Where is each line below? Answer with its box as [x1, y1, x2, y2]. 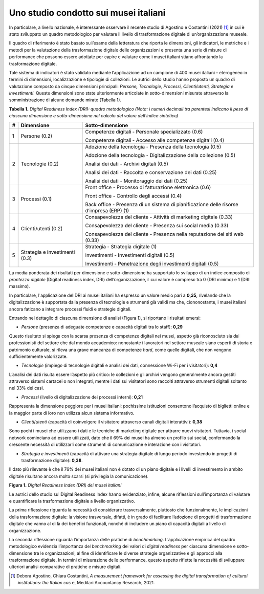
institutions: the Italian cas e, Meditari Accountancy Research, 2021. [18, 580, 155, 586]
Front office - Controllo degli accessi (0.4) [85, 192, 182, 199]
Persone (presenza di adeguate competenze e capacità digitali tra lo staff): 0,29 [21, 324, 183, 330]
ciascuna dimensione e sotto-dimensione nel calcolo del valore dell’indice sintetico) [9, 113, 178, 119]
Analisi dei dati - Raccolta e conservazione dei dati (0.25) [85, 169, 217, 176]
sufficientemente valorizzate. [9, 353, 68, 359]
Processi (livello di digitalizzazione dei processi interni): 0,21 [21, 394, 143, 400]
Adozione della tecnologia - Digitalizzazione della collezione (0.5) [85, 152, 236, 158]
